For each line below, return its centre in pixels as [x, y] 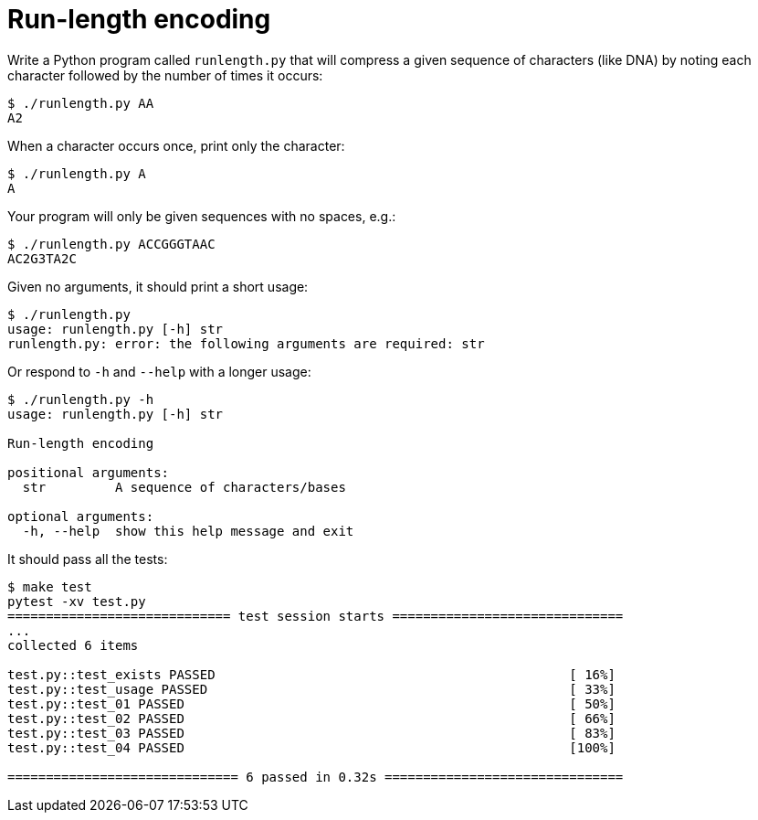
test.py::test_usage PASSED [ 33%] [311, 689]
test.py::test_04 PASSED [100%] [311, 747]
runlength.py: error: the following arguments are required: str [246, 343]
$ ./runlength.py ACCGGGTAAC [111, 244]
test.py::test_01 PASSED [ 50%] [311, 703]
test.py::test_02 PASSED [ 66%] [311, 718]
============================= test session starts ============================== [316, 616]
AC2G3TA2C [42, 258]
